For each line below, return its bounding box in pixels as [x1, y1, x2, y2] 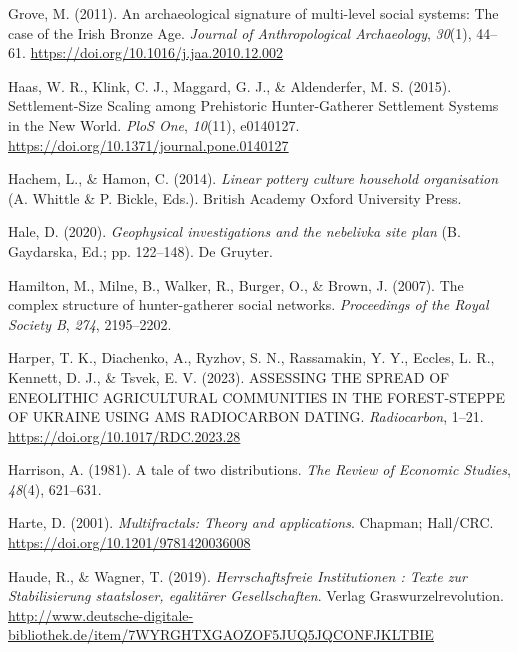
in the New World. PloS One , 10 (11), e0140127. [8, 114, 300, 135]
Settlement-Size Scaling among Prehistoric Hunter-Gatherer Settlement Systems [8, 95, 499, 116]
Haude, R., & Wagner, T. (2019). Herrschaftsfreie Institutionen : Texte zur [8, 565, 467, 586]
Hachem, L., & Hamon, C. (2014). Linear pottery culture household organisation [8, 168, 499, 189]
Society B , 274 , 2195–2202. [8, 313, 172, 334]
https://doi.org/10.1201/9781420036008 [8, 532, 251, 553]
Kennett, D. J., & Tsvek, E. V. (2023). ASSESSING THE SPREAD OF [8, 366, 450, 387]
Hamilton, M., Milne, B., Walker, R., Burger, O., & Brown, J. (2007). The [8, 274, 464, 295]
